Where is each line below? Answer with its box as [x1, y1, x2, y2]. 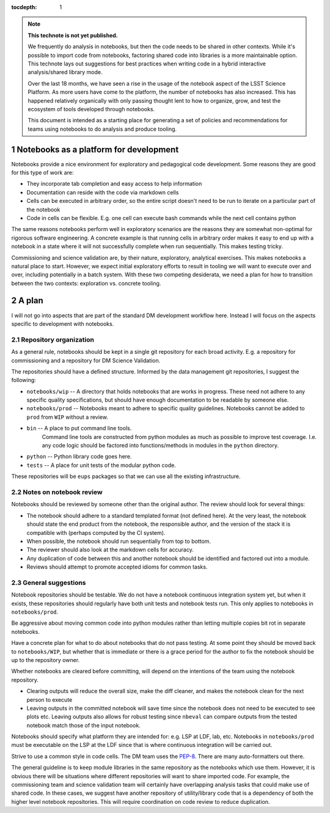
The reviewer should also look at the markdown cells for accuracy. [26, 546, 194, 553]
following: [11, 377, 36, 384]
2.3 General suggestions [11, 578, 86, 587]
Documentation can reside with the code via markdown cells [26, 188, 179, 196]
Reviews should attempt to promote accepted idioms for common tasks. [26, 563, 208, 571]
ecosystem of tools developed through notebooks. [28, 105, 155, 112]
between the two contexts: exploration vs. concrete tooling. [11, 279, 161, 287]
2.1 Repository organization [11, 335, 95, 344]
